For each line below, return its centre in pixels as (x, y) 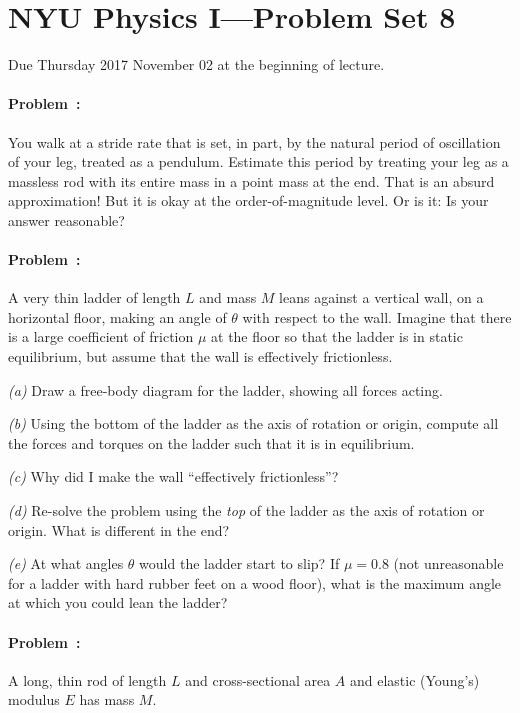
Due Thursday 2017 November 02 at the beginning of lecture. (196, 64)
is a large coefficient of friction (101, 336)
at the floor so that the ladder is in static (337, 336)
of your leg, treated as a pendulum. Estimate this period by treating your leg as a (258, 161)
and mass (228, 297)
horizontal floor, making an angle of (117, 316)
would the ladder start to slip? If (239, 563)
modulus (34, 699)
